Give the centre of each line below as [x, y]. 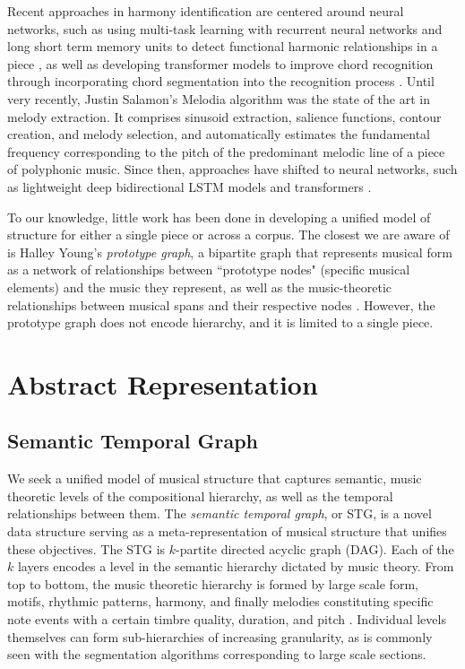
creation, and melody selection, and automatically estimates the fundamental [219, 134]
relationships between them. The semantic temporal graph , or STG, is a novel [220, 513]
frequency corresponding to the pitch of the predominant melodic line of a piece [226, 151]
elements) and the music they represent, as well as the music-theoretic [200, 287]
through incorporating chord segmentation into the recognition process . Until [221, 81]
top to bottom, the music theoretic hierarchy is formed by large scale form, [213, 583]
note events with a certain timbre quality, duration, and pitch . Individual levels [227, 619]
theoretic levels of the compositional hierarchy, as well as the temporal [200, 495]
